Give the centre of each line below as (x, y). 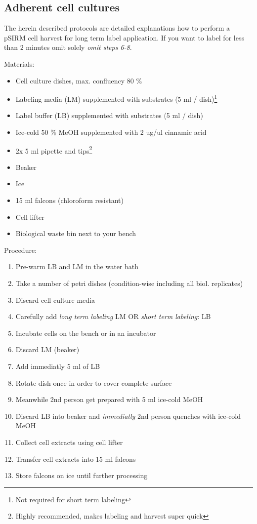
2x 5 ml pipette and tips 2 (54, 150)
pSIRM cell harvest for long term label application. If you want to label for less (124, 37)
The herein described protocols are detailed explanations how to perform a (117, 28)
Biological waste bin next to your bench (76, 233)
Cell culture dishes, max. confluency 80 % (79, 80)
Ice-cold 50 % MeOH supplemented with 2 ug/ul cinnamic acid (111, 132)
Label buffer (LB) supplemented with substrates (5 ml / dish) (109, 115)
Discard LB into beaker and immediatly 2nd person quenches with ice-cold (128, 416)
